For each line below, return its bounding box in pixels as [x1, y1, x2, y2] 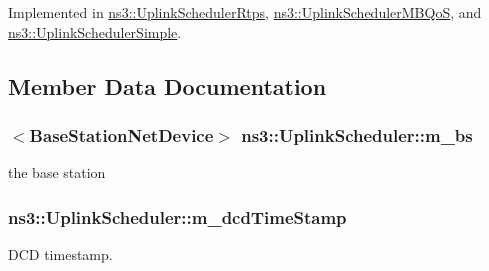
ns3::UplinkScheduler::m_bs [241, 122, 473, 147]
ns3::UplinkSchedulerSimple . [8, 21, 182, 42]
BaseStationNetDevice [29, 122, 214, 147]
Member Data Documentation [8, 70, 327, 101]
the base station [8, 162, 106, 183]
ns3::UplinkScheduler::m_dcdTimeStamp [8, 204, 347, 229]
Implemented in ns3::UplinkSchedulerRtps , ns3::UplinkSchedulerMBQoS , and [8, 2, 482, 22]
